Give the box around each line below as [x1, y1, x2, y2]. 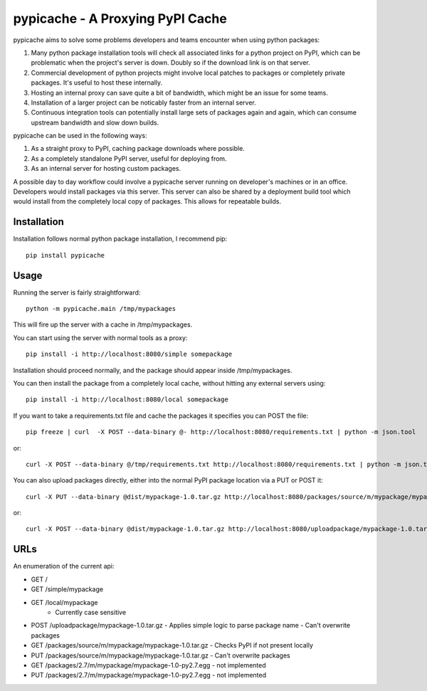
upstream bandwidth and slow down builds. [31, 118, 159, 127]
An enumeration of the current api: [13, 562, 115, 571]
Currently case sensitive [55, 608, 127, 616]
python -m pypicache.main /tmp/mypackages [26, 305, 176, 312]
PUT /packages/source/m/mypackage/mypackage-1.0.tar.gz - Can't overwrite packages [31, 651, 291, 660]
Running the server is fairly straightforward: [13, 288, 141, 297]
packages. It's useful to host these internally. [31, 78, 163, 87]
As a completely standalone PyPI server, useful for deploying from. [31, 154, 227, 163]
